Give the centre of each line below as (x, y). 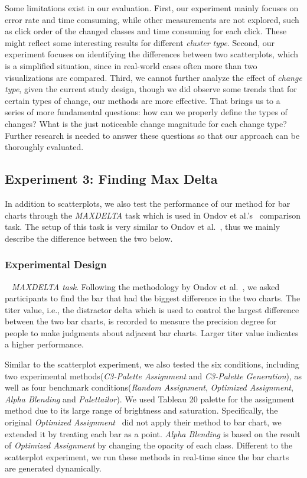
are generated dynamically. (53, 468)
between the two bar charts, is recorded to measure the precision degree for (141, 321)
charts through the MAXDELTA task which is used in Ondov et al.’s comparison (153, 215)
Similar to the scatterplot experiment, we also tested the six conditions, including (152, 364)
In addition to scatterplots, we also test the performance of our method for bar (148, 203)
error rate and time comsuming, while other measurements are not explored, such (152, 19)
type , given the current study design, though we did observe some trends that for (151, 89)
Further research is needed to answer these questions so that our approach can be (152, 135)
